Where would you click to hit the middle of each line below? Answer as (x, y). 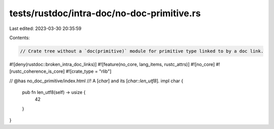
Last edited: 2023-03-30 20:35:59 (45, 28)
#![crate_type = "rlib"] (89, 72)
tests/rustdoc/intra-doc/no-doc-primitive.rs (105, 13)
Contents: (20, 38)
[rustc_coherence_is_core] (37, 72)
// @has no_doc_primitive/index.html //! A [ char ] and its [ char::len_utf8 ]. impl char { (96, 81)
